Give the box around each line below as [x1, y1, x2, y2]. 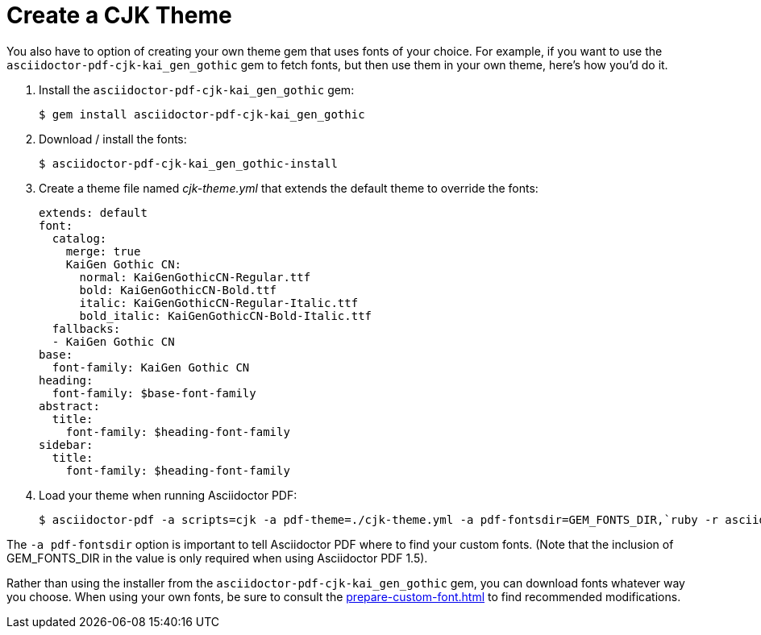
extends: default [39, 205, 148, 219]
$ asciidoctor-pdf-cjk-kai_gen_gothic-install [39, 156, 338, 170]
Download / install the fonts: [39, 131, 187, 146]
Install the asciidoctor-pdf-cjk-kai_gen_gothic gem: [39, 82, 355, 97]
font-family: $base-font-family [52, 386, 256, 400]
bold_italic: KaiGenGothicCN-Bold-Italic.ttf [79, 309, 372, 322]
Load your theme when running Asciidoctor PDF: [39, 488, 297, 502]
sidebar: [39, 438, 94, 451]
